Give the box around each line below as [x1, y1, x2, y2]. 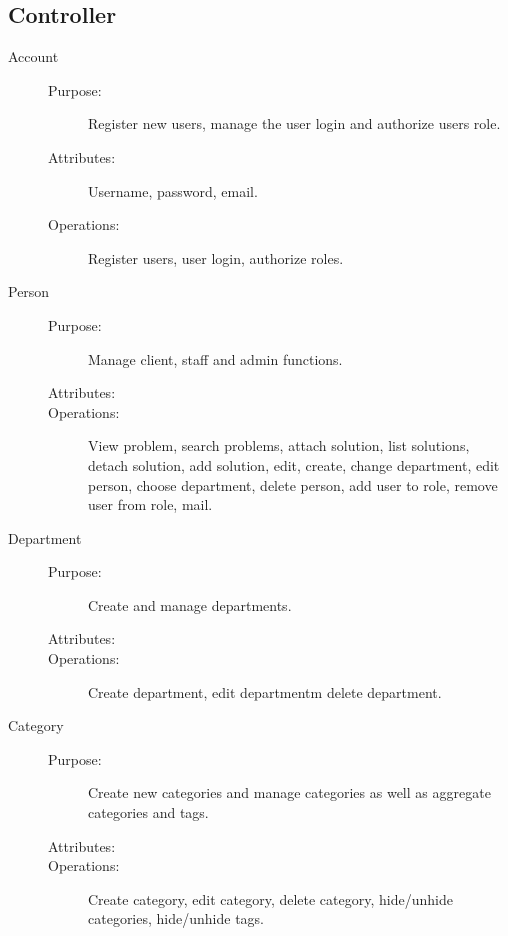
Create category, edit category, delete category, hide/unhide [88, 888, 453, 909]
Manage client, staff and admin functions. [88, 348, 343, 369]
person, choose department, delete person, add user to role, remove [88, 474, 498, 495]
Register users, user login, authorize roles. [88, 247, 344, 268]
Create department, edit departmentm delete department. [88, 681, 442, 702]
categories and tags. [88, 802, 209, 823]
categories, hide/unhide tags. [88, 908, 264, 929]
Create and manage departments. [88, 594, 292, 615]
